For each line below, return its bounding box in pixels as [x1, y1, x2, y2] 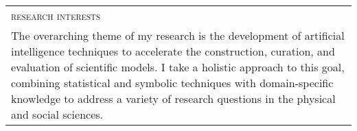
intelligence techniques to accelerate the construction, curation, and [11, 43, 335, 59]
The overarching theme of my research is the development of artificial [11, 27, 345, 43]
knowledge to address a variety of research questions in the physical [11, 91, 336, 106]
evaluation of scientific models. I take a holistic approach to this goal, [11, 59, 345, 75]
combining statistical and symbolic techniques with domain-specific [11, 75, 334, 91]
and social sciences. [11, 106, 104, 122]
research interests [11, 8, 101, 23]
